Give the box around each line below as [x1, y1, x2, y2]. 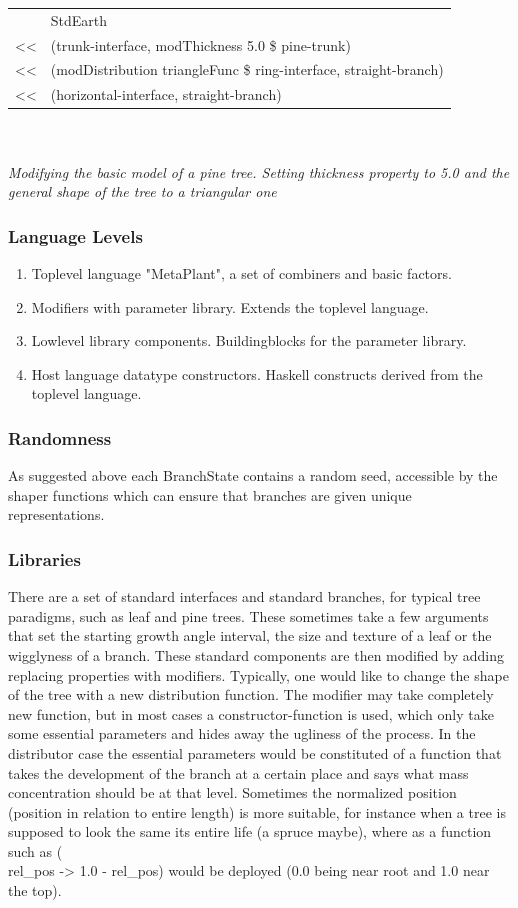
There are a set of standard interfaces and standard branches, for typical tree [8, 586, 481, 607]
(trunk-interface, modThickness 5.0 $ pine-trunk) [50, 34, 351, 55]
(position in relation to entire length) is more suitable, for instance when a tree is [8, 801, 506, 822]
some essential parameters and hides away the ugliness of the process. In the [8, 723, 476, 744]
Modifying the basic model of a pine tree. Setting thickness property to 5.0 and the [8, 161, 510, 182]
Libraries [8, 546, 81, 571]
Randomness [8, 425, 112, 450]
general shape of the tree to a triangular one [8, 181, 277, 202]
